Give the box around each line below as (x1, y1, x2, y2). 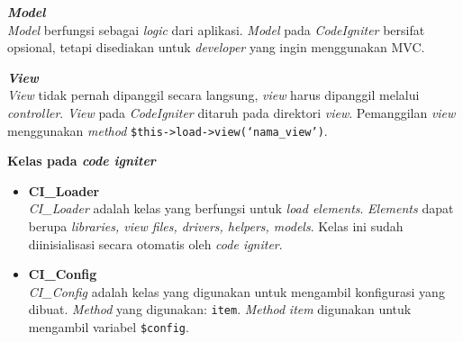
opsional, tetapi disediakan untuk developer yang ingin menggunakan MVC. (7, 38, 425, 57)
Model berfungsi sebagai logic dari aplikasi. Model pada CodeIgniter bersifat (7, 20, 425, 39)
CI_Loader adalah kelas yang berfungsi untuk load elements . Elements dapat (28, 199, 454, 218)
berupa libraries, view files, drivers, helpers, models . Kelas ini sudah (28, 217, 404, 235)
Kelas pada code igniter (7, 151, 156, 170)
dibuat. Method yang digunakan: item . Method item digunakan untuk (28, 300, 412, 319)
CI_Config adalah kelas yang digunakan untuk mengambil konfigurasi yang (28, 282, 445, 301)
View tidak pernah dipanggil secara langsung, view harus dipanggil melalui (7, 85, 420, 104)
